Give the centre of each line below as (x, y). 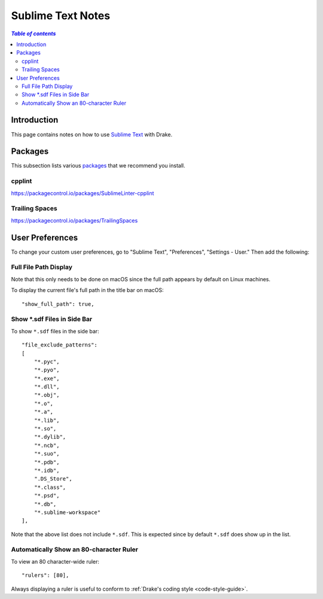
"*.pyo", (47, 370)
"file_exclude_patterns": (60, 345)
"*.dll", (47, 387)
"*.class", (50, 487)
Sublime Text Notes (61, 16)
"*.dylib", (50, 437)
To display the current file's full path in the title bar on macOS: (87, 290)
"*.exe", (47, 378)
